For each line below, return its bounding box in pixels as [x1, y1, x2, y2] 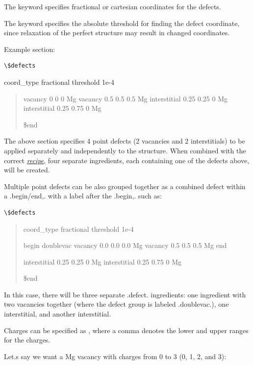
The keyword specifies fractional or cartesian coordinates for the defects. [4, 1, 221, 11]
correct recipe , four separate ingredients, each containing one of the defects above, [4, 155, 250, 165]
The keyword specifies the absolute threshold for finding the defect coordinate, [4, 18, 240, 28]
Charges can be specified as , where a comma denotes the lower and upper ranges [4, 325, 249, 335]
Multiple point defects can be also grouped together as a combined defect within [4, 181, 246, 191]
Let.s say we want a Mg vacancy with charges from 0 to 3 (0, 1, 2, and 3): [4, 351, 227, 361]
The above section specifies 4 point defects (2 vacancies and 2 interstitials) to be [4, 136, 245, 146]
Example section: [4, 44, 55, 54]
